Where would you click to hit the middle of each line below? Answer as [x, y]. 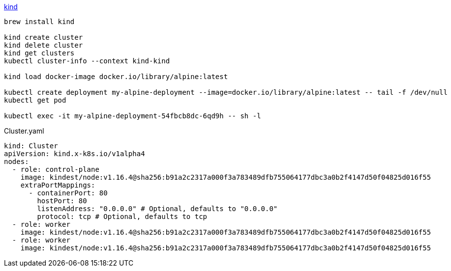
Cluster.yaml [24, 131]
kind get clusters [39, 53]
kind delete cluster [44, 45]
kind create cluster [44, 37]
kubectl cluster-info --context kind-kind [87, 61]
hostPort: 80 [62, 201]
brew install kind [39, 22]
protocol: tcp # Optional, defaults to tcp [122, 217]
